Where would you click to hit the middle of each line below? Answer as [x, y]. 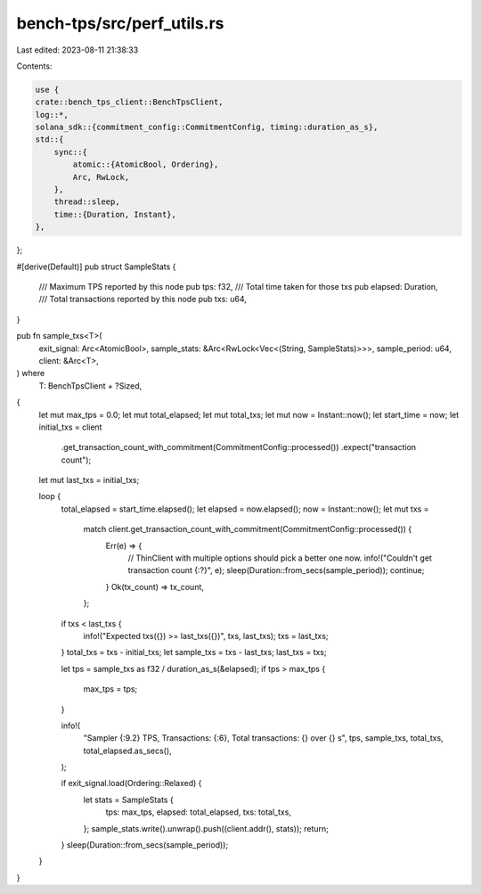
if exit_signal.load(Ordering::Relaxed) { [131, 783]
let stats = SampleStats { [128, 800]
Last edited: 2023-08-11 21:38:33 [77, 50]
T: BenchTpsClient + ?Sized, [90, 385]
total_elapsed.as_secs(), [128, 750]
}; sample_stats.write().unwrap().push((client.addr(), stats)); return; [206, 828]
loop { [50, 496]
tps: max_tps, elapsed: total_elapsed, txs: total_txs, [198, 812]
